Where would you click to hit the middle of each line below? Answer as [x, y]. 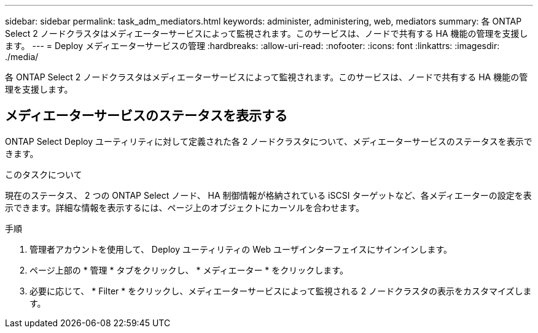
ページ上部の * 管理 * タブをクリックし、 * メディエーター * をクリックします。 [189, 270]
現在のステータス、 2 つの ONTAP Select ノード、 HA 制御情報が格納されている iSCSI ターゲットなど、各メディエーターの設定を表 [268, 195]
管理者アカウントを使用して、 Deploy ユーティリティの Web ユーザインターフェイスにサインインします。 [241, 249]
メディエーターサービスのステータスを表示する [146, 116]
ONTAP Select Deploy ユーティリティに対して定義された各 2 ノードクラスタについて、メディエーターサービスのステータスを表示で [269, 141]
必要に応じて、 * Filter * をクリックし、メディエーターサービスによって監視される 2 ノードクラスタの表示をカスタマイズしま [281, 291]
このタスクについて [44, 174]
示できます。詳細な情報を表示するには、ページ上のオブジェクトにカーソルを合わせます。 [185, 207]
